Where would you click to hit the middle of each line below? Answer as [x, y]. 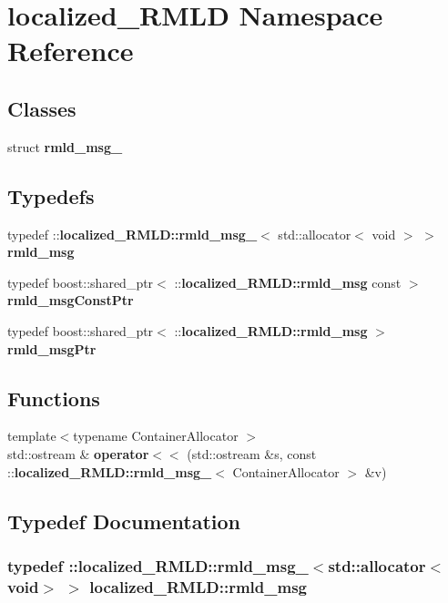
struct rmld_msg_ [65, 146]
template [32, 436]
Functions [54, 398]
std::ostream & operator [78, 453]
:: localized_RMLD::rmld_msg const [288, 282]
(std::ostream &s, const [252, 453]
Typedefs [51, 195]
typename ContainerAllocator [156, 436]
